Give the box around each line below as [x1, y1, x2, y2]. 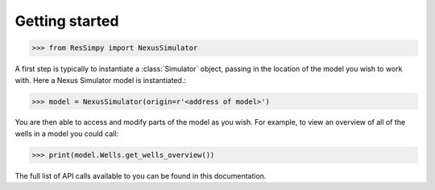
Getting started [14, 12, 119, 30]
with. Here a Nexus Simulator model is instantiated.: [14, 75, 187, 85]
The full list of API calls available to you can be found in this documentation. [14, 171, 267, 180]
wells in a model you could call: [14, 129, 119, 138]
